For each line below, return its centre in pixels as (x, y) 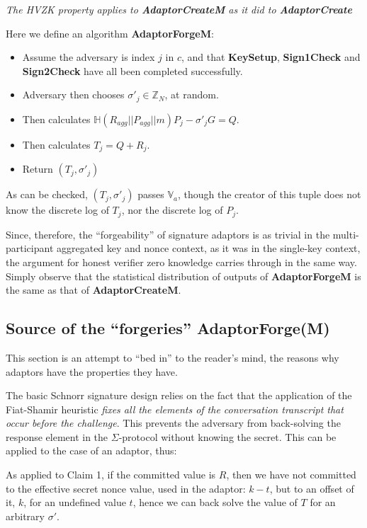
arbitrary (25, 516)
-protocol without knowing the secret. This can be (227, 436)
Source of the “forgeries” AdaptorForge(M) (168, 328)
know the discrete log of (57, 210)
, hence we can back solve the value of (215, 502)
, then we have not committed (291, 475)
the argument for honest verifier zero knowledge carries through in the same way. (181, 262)
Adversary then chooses (73, 94)
